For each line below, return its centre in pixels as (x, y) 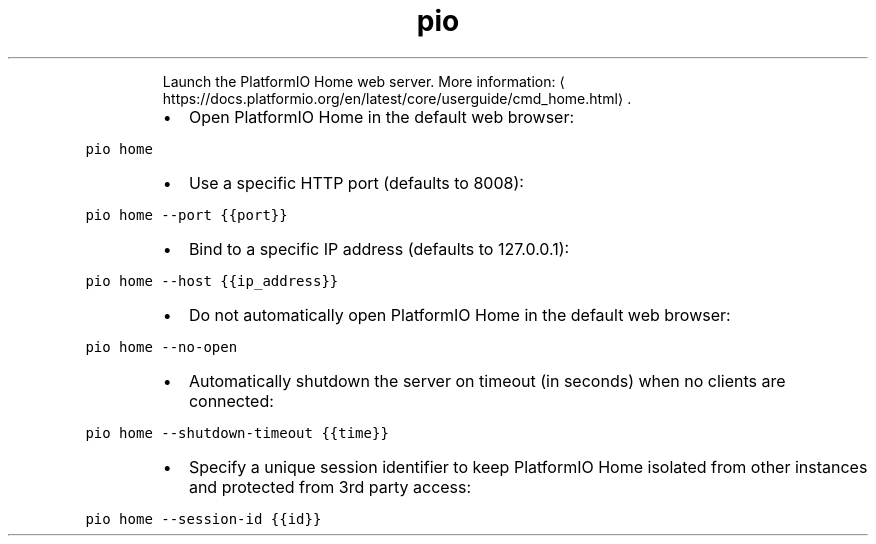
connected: (231, 400)
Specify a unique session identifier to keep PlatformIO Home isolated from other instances (528, 466)
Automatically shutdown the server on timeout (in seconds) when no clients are (487, 380)
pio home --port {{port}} (186, 214)
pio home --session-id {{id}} (203, 518)
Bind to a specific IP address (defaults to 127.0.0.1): (379, 248)
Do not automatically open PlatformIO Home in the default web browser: (459, 314)
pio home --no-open (161, 346)
